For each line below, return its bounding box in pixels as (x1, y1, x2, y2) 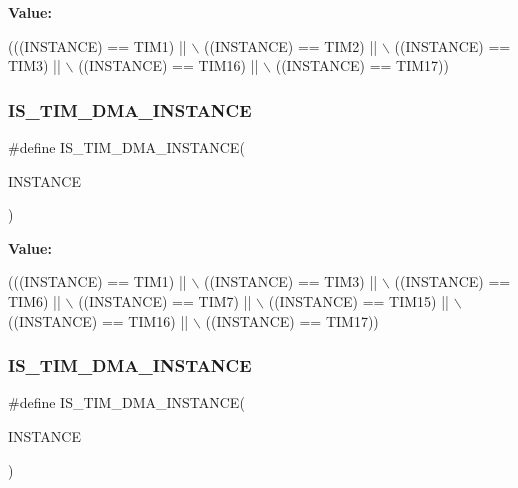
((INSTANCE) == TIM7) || (78, 290, 252, 311)
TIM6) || (8, 290, 61, 311)
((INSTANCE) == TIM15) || (268, 290, 449, 311)
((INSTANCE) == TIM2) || (203, 35, 378, 56)
